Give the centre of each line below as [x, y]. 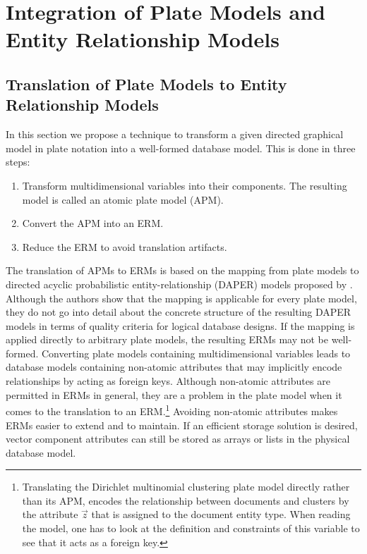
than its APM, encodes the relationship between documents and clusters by [186, 500]
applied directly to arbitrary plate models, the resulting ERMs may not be [167, 339]
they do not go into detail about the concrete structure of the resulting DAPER [179, 312]
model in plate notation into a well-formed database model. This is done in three [181, 148]
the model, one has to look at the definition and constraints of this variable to [191, 528]
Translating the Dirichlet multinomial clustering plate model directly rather [186, 487]
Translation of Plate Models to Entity [146, 84]
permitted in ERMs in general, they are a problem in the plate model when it [174, 394]
